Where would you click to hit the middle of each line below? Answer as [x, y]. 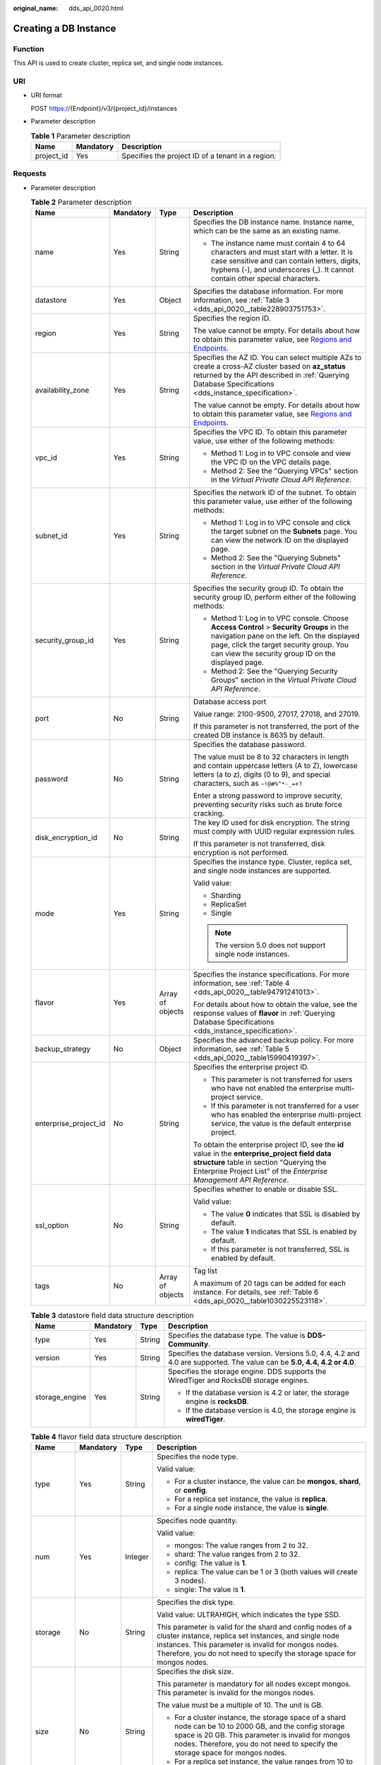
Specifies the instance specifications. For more [271, 974]
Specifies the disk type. [196, 1603]
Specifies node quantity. [197, 1521]
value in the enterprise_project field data [262, 1154]
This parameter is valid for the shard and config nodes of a [254, 1627]
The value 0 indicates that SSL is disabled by [285, 1214]
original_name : [36, 8]
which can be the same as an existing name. [267, 231]
